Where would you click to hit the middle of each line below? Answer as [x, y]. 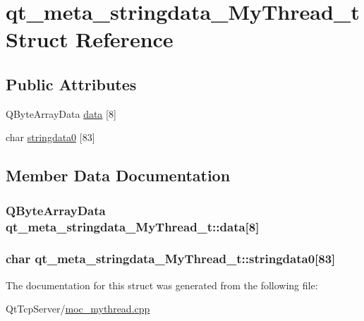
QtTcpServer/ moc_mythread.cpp [78, 309]
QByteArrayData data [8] [61, 113]
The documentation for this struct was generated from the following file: [162, 285]
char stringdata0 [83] [50, 137]
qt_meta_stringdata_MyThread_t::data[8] [133, 226]
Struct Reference [90, 39]
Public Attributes [71, 84]
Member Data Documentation [118, 175]
